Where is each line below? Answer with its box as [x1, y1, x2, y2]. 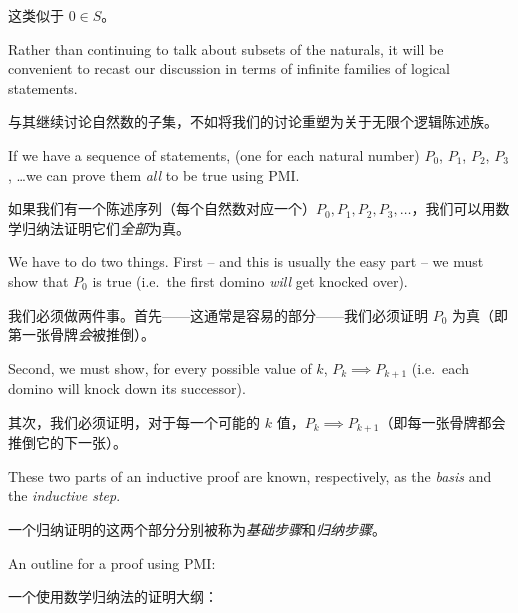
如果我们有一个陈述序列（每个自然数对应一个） [8, 198, 316, 219]
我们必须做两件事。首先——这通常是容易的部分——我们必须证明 [8, 304, 428, 325]
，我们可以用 [411, 198, 496, 219]
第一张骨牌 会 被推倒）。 [8, 324, 155, 345]
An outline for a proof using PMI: [8, 552, 216, 573]
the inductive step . [8, 485, 121, 506]
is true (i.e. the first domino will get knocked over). [92, 270, 408, 291]
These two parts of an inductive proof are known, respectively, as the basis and [8, 465, 492, 486]
